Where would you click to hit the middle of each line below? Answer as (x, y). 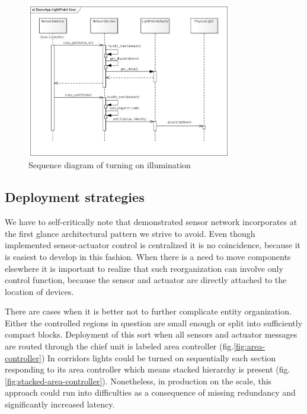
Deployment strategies (75, 197)
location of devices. (39, 291)
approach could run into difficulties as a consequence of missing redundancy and (150, 392)
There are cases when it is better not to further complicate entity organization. (148, 311)
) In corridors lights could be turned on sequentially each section (159, 357)
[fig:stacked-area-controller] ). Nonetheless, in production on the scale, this (138, 381)
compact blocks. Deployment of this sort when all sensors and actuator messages (151, 334)
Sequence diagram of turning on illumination (110, 165)
